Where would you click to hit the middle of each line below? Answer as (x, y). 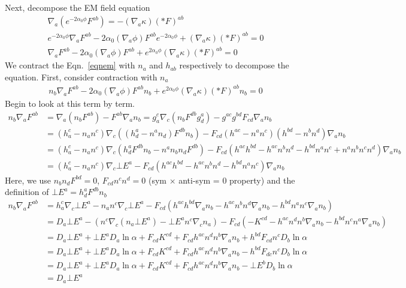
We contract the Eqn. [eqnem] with (70, 65)
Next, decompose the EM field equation (78, 7)
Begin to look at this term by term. (70, 103)
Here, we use (28, 180)
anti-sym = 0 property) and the (237, 180)
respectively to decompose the (234, 65)
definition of (27, 192)
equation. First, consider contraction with (81, 76)
